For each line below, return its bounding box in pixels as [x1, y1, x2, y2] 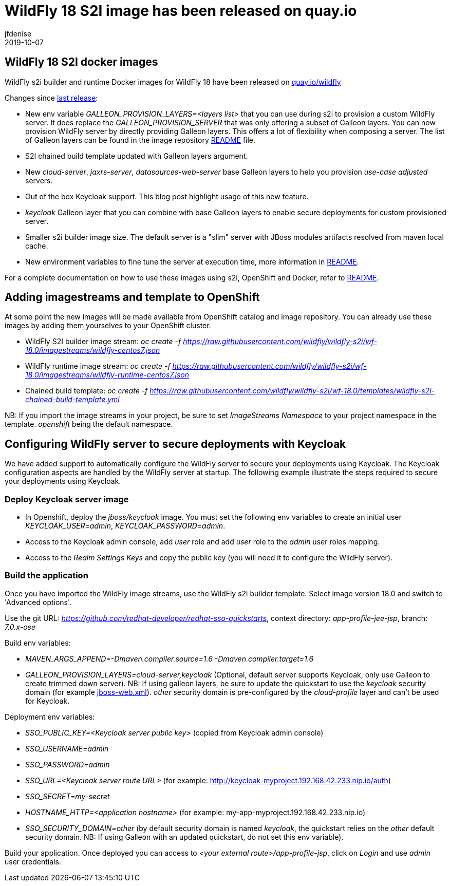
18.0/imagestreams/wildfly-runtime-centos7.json [25, 370, 189, 380]
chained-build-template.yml [25, 395, 120, 404]
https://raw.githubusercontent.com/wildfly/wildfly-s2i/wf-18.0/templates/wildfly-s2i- [149, 386, 435, 395]
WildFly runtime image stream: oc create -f [25, 362, 171, 371]
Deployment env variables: [5, 712, 95, 721]
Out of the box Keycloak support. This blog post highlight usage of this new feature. [25, 192, 309, 201]
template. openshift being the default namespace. [5, 420, 173, 429]
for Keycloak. [25, 696, 70, 705]
